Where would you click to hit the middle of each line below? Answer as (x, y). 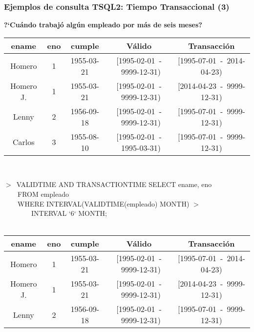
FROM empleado (43, 194)
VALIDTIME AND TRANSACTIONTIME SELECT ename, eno (114, 184)
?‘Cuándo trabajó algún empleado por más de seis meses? (103, 25)
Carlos (23, 142)
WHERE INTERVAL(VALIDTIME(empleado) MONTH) (103, 203)
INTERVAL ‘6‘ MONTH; (69, 213)
